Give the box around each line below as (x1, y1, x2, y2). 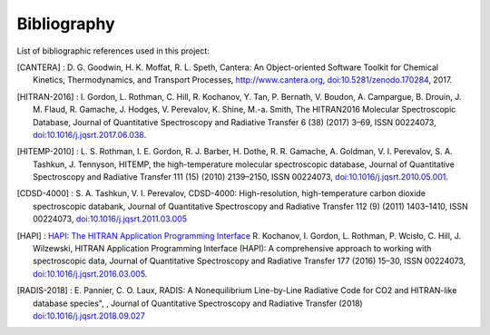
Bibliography (16, 14, 115, 34)
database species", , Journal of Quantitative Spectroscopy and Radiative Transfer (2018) (33, 298, 363, 309)
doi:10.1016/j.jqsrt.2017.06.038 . (33, 129, 147, 140)
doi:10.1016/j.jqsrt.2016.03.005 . (33, 268, 148, 279)
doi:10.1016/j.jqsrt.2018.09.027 (33, 310, 145, 321)
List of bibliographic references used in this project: (16, 45, 211, 56)
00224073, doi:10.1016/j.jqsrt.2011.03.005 (33, 213, 188, 224)
